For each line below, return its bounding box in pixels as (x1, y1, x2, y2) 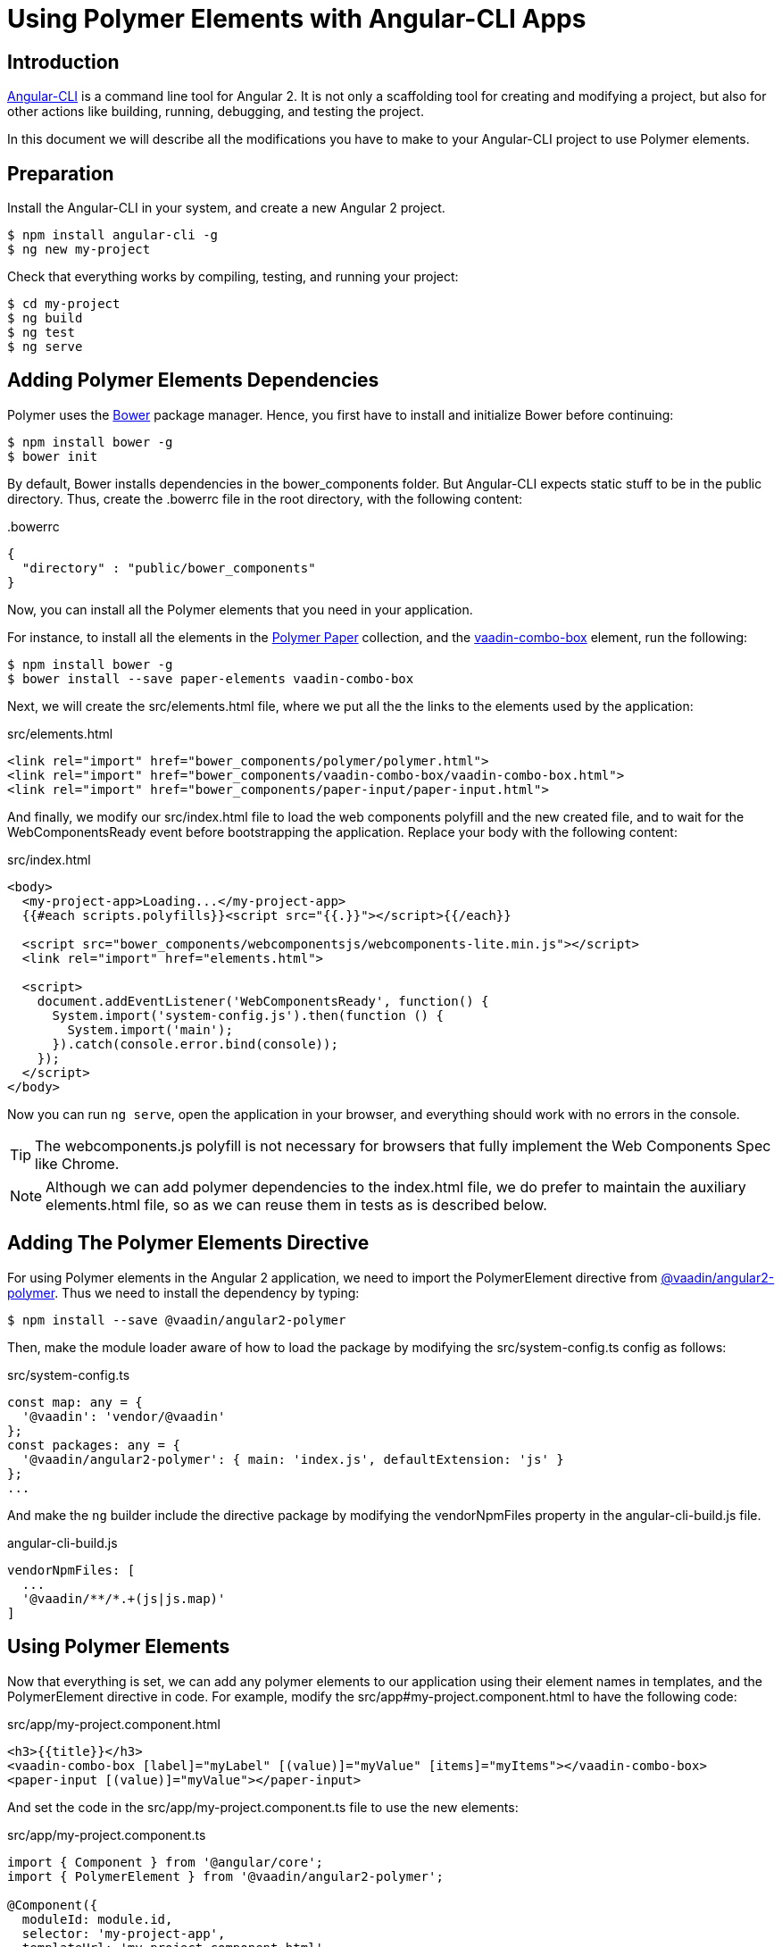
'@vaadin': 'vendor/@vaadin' (21, 1408, 226, 1424)
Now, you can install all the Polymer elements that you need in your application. (7, 601, 473, 617)
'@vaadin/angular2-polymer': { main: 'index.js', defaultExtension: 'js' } (21, 1451, 564, 1467)
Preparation (7, 162, 114, 185)
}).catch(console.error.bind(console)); (52, 1036, 338, 1051)
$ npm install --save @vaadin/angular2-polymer (7, 1312, 346, 1327)
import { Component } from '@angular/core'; (7, 1854, 324, 1869)
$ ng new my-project (7, 242, 151, 257)
